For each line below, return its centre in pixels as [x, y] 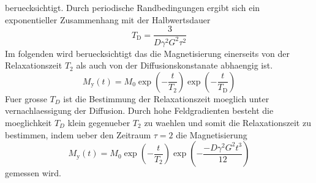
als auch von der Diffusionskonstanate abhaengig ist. [175, 65]
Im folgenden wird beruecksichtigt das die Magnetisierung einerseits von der [147, 53]
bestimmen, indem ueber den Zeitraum [78, 134]
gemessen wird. [33, 173]
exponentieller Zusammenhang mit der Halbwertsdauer [108, 19]
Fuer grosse [26, 98]
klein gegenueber [99, 122]
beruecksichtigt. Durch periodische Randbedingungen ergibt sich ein [133, 7]
